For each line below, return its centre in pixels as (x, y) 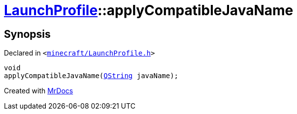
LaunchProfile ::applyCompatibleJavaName (149, 10)
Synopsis (27, 34)
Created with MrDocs (39, 91)
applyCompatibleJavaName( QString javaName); (91, 76)
